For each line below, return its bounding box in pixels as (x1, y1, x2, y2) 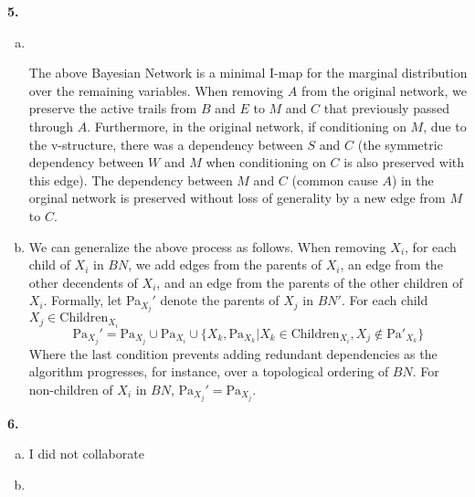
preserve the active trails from (28, 99, 197, 118)
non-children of (28, 379, 113, 398)
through (28, 116, 74, 135)
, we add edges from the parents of (128, 255, 322, 274)
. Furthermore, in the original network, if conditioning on (87, 116, 406, 135)
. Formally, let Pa (43, 291, 142, 310)
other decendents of (28, 272, 138, 291)
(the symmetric (357, 134, 443, 153)
